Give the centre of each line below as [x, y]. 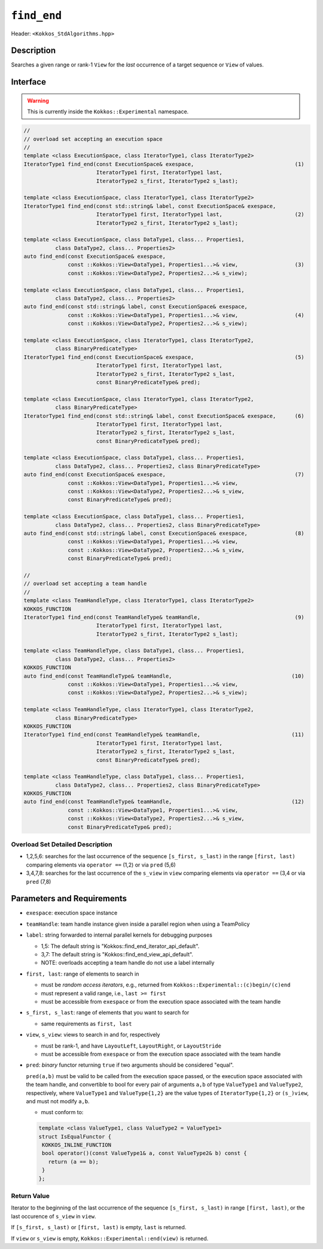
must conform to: [62, 1112]
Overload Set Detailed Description [62, 844]
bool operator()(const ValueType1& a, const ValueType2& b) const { [144, 1153]
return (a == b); [73, 1161]
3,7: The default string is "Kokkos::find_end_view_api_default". [117, 955]
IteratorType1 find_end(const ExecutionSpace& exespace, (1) [164, 164]
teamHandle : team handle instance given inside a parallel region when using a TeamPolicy [138, 924]
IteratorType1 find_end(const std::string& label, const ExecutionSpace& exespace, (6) [164, 416]
